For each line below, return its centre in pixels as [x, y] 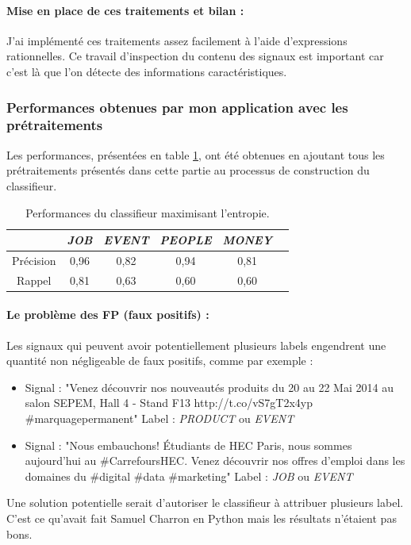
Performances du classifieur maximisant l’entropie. [148, 212]
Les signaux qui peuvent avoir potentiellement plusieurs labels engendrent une [196, 345]
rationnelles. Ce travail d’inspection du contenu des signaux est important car [195, 56]
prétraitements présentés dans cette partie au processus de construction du [188, 170]
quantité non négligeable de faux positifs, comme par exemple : [160, 361]
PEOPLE [186, 240]
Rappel [34, 280]
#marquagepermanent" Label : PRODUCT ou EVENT [159, 418]
